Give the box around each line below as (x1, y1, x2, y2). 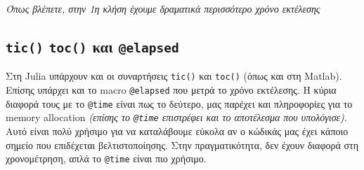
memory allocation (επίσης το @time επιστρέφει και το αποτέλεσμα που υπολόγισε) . (6, 110, 347, 125)
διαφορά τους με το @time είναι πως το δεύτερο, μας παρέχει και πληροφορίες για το (6, 96, 353, 111)
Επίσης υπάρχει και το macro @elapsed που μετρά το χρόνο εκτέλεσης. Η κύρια (6, 83, 337, 97)
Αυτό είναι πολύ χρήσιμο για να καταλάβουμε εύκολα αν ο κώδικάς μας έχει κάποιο (6, 124, 349, 138)
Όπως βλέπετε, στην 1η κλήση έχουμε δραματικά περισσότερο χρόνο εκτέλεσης (6, 1, 320, 15)
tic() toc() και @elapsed (6, 35, 179, 57)
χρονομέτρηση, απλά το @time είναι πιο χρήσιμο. (6, 151, 207, 166)
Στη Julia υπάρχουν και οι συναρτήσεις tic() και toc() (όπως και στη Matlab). (6, 69, 342, 83)
